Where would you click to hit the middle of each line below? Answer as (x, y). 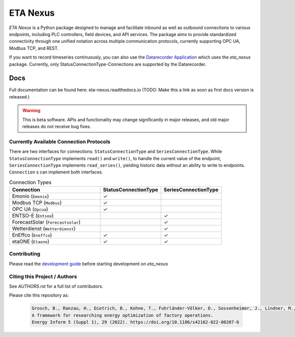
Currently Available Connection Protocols (60, 141)
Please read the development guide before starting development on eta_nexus (88, 264)
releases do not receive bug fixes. (57, 126)
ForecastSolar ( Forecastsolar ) (46, 222)
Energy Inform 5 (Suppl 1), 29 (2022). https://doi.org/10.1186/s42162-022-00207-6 (135, 322)
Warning (31, 110)
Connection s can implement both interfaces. (56, 172)
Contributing (25, 254)
